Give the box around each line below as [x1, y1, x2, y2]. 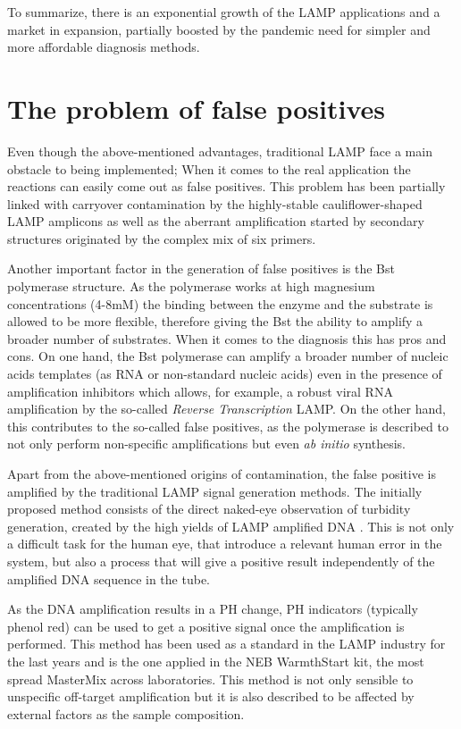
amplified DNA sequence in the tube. [7, 569, 210, 588]
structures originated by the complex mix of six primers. [7, 229, 316, 247]
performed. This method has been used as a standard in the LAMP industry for [7, 634, 446, 653]
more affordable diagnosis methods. [7, 38, 200, 56]
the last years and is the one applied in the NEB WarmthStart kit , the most [7, 651, 424, 670]
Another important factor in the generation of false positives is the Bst [7, 259, 395, 278]
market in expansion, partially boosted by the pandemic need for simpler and [7, 20, 431, 38]
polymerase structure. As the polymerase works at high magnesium [7, 277, 375, 296]
